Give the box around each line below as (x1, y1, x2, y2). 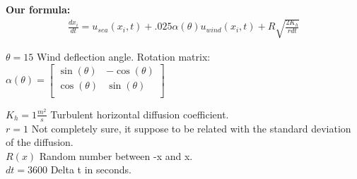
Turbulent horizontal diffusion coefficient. (50, 106, 229, 121)
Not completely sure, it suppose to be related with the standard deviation (31, 121, 351, 135)
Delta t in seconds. (50, 162, 131, 177)
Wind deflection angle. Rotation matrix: (36, 49, 211, 64)
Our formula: (6, 2, 71, 16)
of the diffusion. (6, 135, 74, 149)
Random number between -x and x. (39, 148, 193, 163)
